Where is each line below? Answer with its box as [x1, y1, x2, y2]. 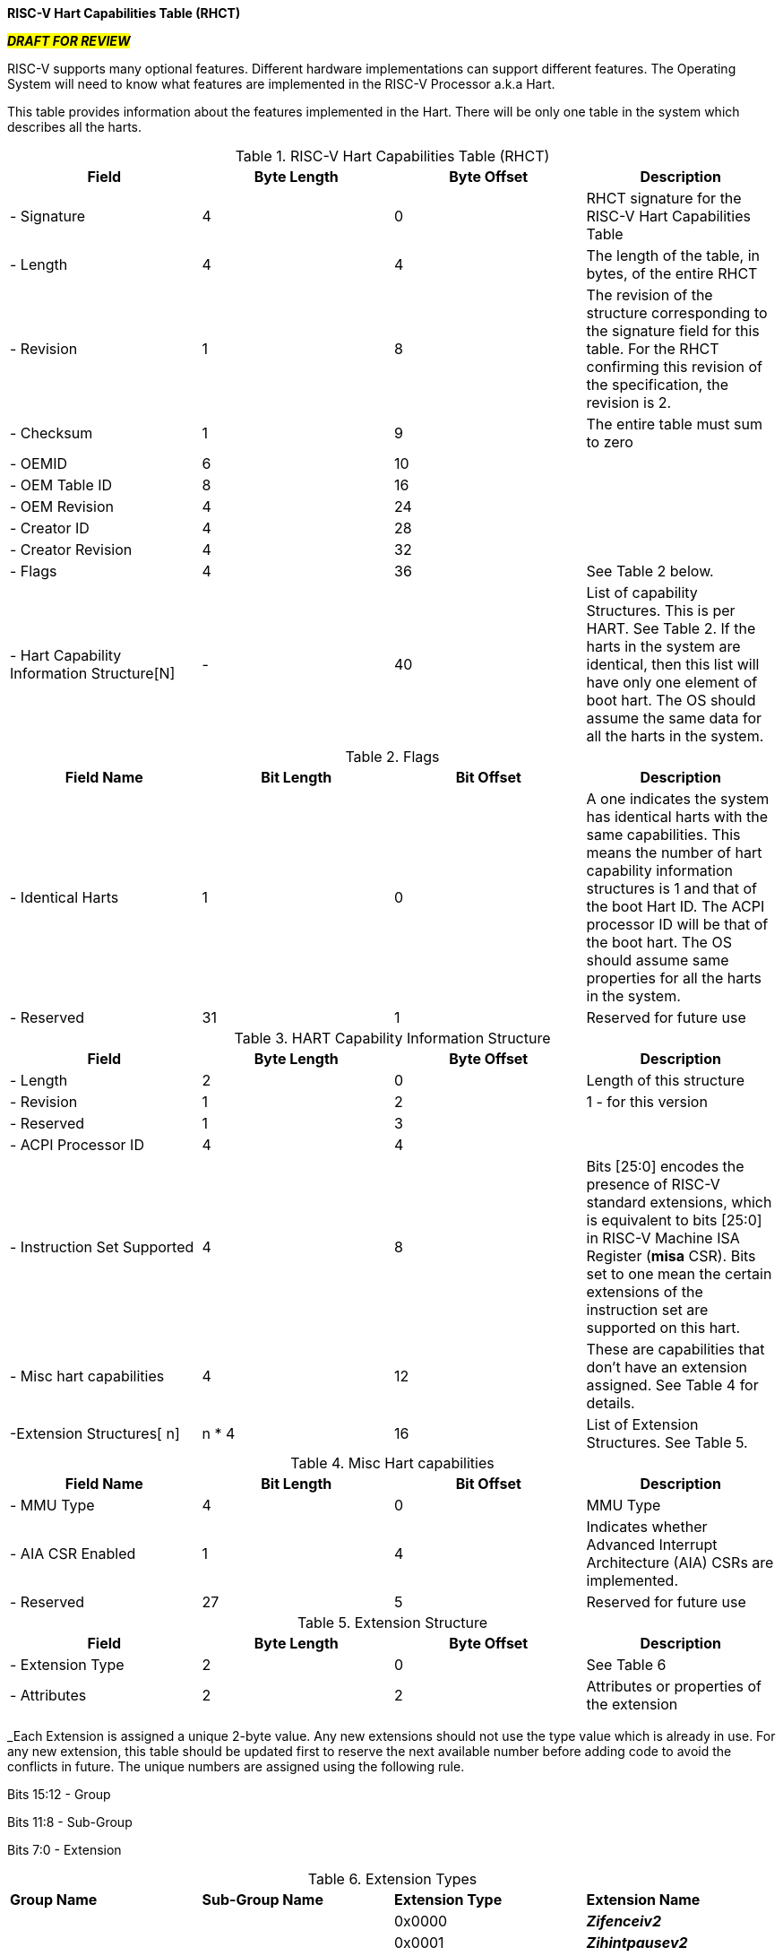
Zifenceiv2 [586, 1912, 661, 1930]
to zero [586, 433, 633, 451]
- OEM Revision [10, 498, 114, 515]
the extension [586, 1695, 678, 1713]
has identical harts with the [586, 808, 769, 826]
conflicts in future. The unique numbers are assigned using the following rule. [7, 1759, 465, 1774]
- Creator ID [10, 519, 90, 537]
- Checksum [10, 424, 93, 442]
